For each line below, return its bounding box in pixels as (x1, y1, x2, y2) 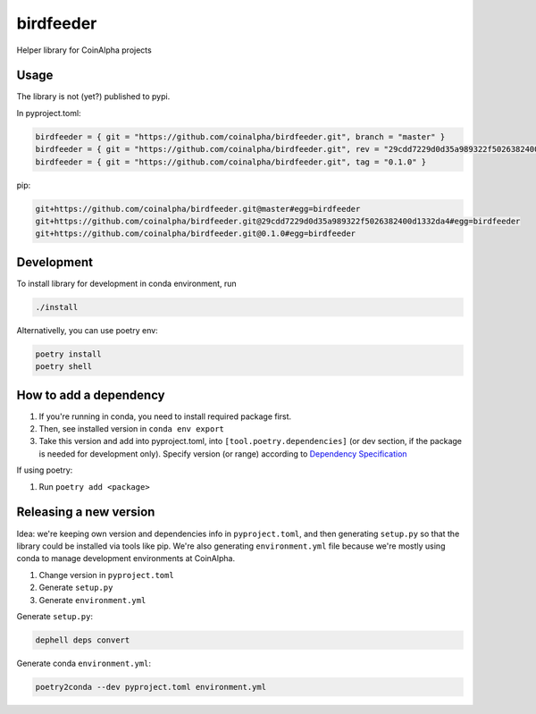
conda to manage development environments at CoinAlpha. (16, 553, 236, 564)
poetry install (35, 349, 102, 359)
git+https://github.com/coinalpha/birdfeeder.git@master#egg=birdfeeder (35, 204, 361, 214)
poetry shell (35, 362, 93, 372)
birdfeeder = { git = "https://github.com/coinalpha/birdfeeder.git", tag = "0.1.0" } (35, 156, 427, 167)
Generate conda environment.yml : (16, 658, 152, 668)
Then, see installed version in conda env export (38, 424, 225, 434)
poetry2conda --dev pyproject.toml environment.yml (35, 682, 267, 692)
